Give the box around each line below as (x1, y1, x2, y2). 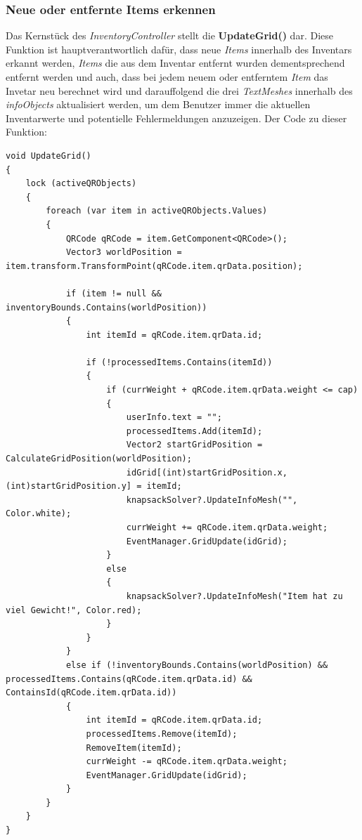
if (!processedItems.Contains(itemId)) (86, 357, 273, 367)
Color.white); (6, 508, 72, 519)
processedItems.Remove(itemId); (86, 728, 238, 739)
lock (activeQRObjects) (25, 178, 137, 189)
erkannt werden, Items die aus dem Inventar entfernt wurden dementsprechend (6, 55, 345, 70)
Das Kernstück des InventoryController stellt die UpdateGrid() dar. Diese (6, 28, 333, 43)
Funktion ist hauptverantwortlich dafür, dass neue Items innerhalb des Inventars (6, 41, 352, 56)
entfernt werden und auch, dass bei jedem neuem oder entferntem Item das (6, 70, 328, 84)
